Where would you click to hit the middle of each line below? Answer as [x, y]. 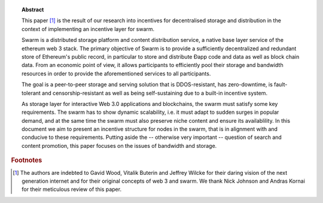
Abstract [33, 10]
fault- [281, 84]
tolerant [31, 93]
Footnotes [27, 160]
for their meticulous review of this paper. [72, 189]
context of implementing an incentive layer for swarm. [88, 29]
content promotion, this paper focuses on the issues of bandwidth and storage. [119, 146]
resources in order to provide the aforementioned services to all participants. [116, 73]
